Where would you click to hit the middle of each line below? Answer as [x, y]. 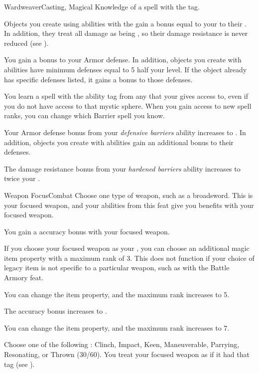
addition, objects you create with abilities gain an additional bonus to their [119, 142]
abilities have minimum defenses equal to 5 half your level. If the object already [126, 69]
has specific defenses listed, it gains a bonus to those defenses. [98, 79]
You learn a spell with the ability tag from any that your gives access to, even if [126, 96]
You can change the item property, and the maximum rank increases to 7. [117, 327]
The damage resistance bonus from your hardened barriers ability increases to [122, 168]
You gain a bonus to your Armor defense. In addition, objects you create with [123, 60]
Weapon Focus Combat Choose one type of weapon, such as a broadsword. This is [129, 195]
